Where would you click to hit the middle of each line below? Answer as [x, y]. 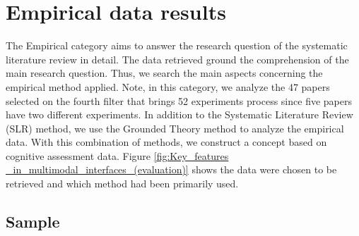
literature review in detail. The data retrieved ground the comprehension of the [177, 59]
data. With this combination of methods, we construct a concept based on [166, 142]
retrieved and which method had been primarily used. [122, 184]
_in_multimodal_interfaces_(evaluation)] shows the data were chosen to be [171, 169]
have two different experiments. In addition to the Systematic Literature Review [179, 114]
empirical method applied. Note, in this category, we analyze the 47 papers [168, 86]
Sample [33, 222]
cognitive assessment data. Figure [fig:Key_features [117, 155]
